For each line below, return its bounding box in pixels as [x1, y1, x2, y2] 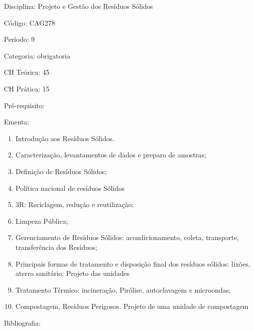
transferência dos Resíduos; [15, 241, 97, 252]
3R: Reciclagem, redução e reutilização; [15, 199, 134, 210]
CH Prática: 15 [4, 83, 50, 93]
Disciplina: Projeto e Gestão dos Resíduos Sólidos [4, 1, 153, 11]
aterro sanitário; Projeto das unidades [15, 268, 130, 278]
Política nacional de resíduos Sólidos [15, 182, 125, 193]
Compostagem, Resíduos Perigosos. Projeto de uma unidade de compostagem [15, 301, 249, 311]
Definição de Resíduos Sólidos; [15, 166, 107, 176]
